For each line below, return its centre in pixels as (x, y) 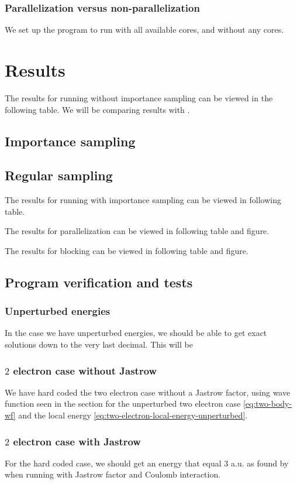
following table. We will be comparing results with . (97, 109)
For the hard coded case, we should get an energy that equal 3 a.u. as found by (147, 463)
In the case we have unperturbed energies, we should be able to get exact (136, 333)
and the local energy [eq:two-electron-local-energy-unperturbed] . (133, 415)
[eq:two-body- (267, 404)
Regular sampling (59, 175)
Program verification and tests (99, 282)
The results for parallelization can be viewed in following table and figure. (137, 231)
